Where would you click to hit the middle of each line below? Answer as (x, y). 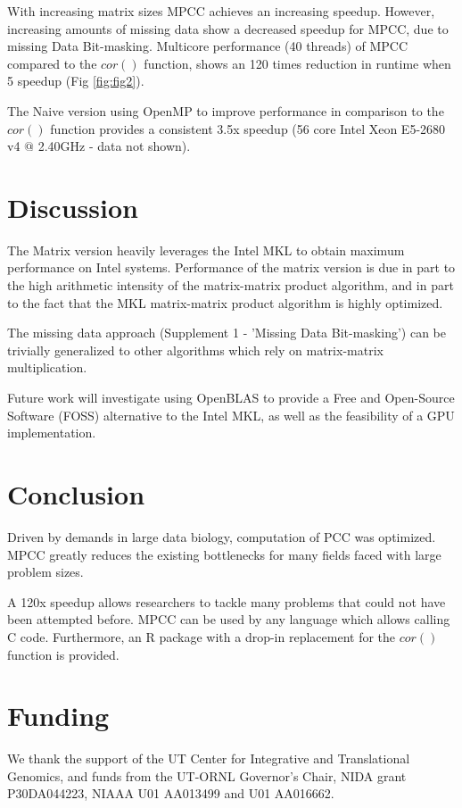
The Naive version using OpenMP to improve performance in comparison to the (226, 110)
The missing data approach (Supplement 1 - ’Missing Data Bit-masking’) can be (227, 333)
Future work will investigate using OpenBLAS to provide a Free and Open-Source (231, 398)
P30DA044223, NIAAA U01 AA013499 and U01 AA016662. (171, 793)
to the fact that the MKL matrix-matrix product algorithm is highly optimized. (225, 302)
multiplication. (47, 367)
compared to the (52, 63)
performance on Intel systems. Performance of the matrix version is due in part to (231, 267)
